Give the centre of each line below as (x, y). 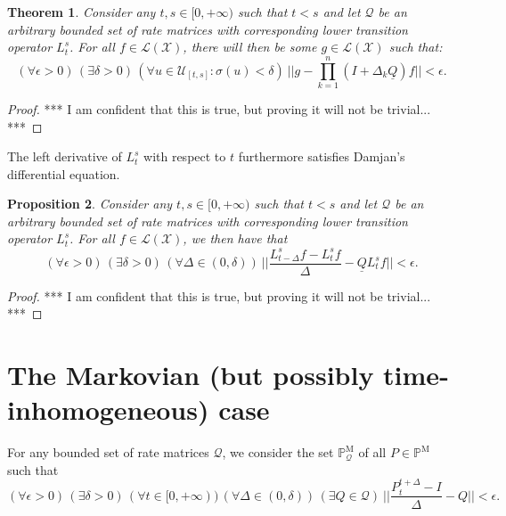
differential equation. (64, 173)
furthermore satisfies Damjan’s (322, 156)
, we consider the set (278, 452)
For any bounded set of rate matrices (108, 452)
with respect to (185, 156)
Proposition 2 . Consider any (90, 204)
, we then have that (235, 238)
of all (372, 452)
